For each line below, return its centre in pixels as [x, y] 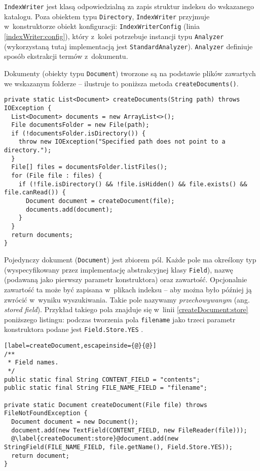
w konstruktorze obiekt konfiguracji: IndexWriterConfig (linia [102, 26]
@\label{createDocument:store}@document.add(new [95, 439]
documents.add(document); [69, 209]
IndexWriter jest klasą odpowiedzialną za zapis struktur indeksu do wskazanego [129, 6]
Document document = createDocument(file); [100, 201]
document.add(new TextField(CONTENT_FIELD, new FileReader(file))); [129, 430]
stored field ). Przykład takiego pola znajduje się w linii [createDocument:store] [126, 309]
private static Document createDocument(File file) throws [106, 405]
